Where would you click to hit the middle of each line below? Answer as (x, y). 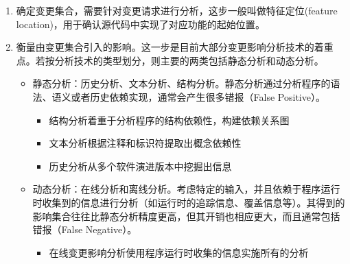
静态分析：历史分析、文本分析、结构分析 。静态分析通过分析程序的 (182, 83)
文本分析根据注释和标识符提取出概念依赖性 (145, 143)
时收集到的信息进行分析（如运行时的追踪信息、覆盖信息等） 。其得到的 (189, 202)
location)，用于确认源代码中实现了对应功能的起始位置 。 (140, 24)
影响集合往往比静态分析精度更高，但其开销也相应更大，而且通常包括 (186, 216)
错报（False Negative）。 (85, 229)
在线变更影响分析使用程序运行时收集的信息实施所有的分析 (179, 252)
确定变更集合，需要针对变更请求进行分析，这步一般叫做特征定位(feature (177, 10)
